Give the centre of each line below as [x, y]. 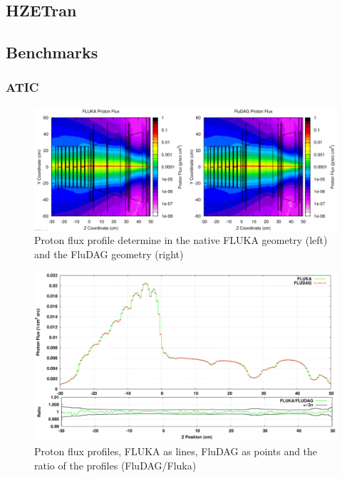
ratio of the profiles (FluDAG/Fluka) [115, 465]
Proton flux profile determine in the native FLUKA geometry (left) [181, 240]
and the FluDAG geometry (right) [109, 254]
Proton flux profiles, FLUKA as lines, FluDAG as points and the [176, 451]
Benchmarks [52, 52]
